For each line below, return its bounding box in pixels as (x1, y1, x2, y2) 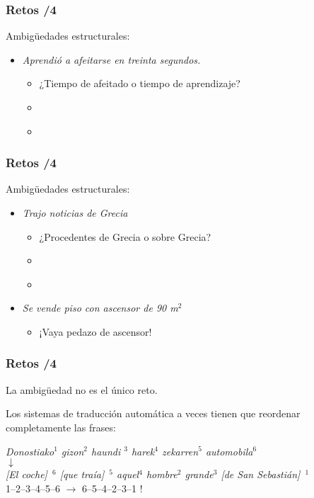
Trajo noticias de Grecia (22, 205, 128, 220)
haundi (91, 443, 121, 458)
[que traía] (59, 467, 105, 482)
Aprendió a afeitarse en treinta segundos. (22, 52, 201, 67)
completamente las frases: (6, 419, 116, 434)
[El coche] (6, 467, 47, 482)
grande (185, 467, 214, 482)
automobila (205, 443, 253, 458)
